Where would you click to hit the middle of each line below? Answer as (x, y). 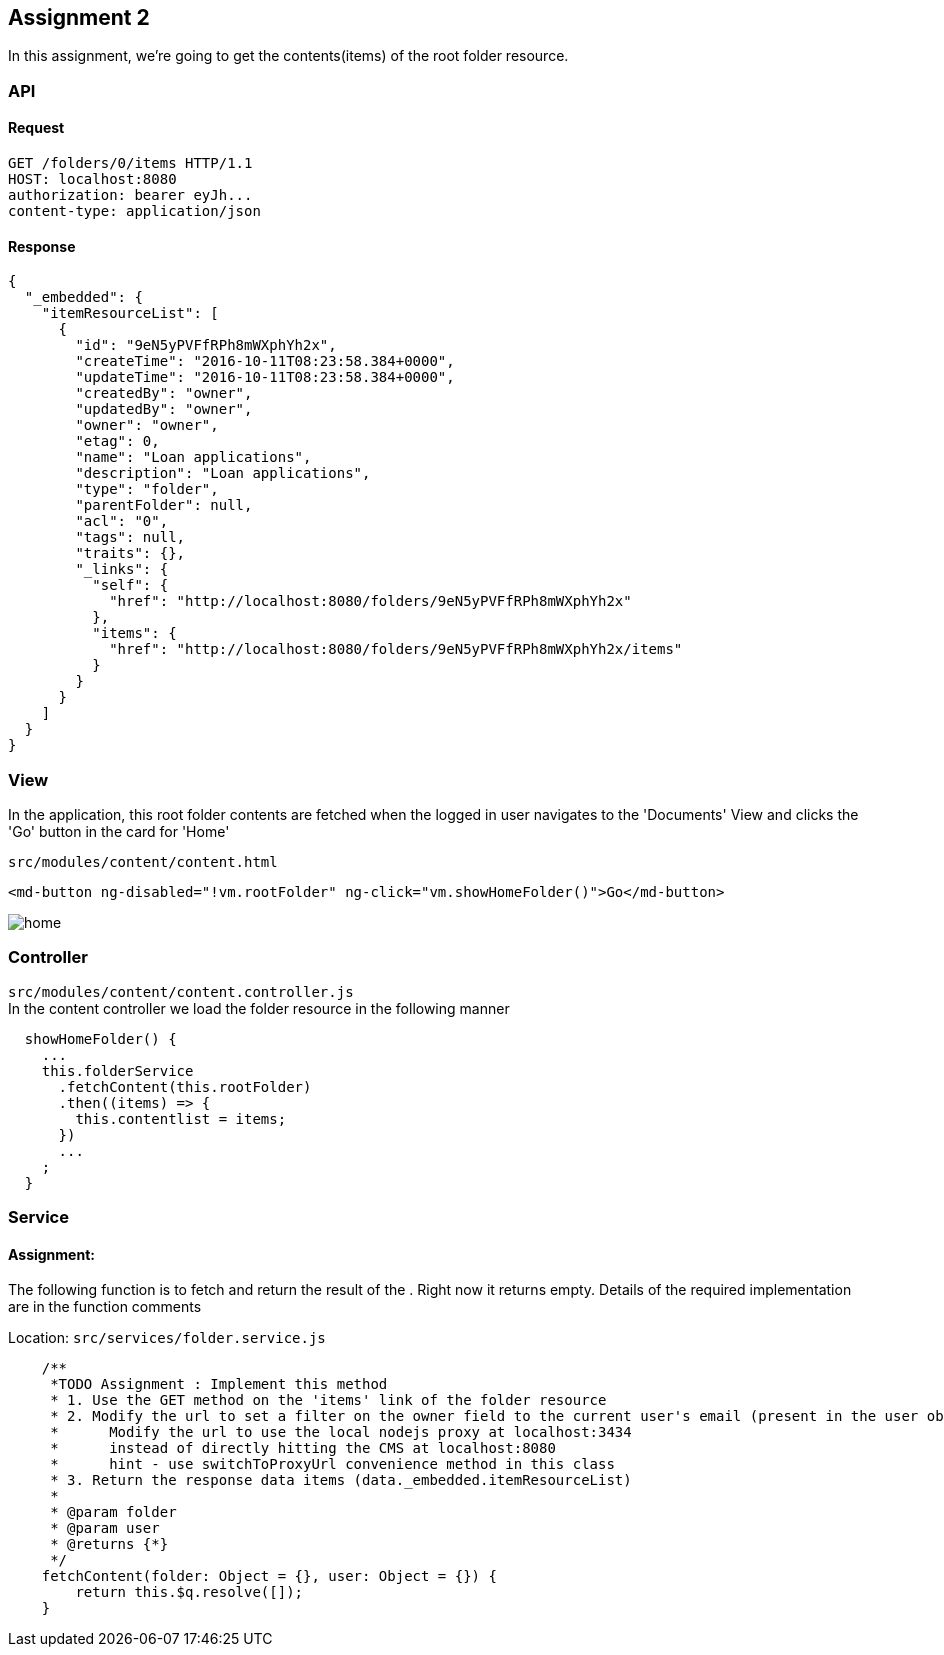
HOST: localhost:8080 (92, 179)
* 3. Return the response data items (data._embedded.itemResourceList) (341, 1480)
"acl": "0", (122, 521)
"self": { (130, 585)
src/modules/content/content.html (143, 861)
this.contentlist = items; (181, 1118)
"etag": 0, (117, 441)
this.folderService (117, 1070)
